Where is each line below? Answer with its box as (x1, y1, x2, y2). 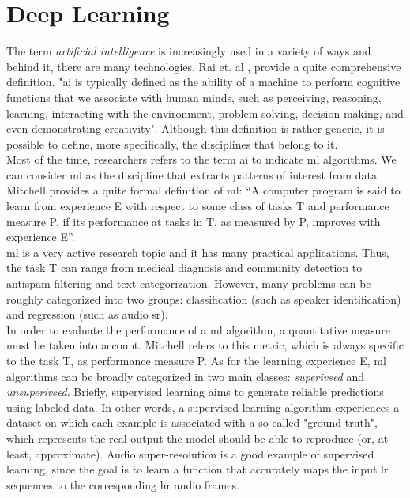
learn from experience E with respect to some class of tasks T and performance (6, 198, 389, 214)
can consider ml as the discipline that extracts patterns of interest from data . (6, 166, 384, 183)
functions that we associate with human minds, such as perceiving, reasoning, (6, 89, 382, 105)
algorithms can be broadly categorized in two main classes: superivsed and (6, 368, 365, 384)
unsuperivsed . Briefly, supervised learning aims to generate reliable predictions (6, 383, 384, 400)
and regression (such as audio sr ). (6, 306, 168, 323)
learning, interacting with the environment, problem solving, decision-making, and (6, 104, 404, 121)
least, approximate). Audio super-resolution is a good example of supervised (6, 445, 374, 462)
